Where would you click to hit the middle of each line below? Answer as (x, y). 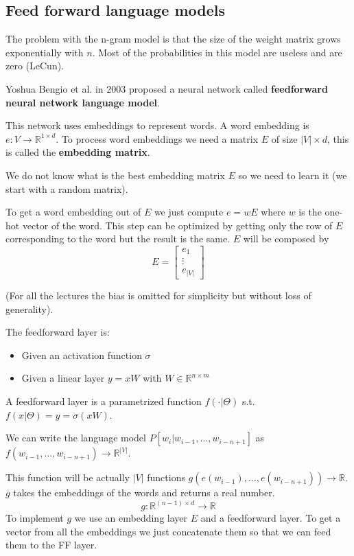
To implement (35, 518)
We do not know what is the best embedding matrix (115, 175)
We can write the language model (76, 438)
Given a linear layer (63, 378)
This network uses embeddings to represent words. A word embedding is (157, 125)
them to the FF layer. (51, 545)
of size (284, 138)
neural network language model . (83, 102)
